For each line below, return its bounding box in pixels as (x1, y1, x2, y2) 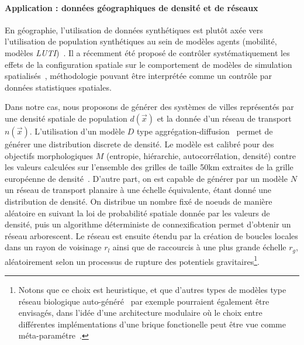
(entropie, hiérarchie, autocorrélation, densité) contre (106, 149, 296, 161)
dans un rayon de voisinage (5, 241, 102, 253)
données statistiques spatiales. (5, 81, 112, 93)
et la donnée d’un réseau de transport (157, 112, 292, 124)
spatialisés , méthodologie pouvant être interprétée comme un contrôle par (5, 70, 272, 82)
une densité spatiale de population (5, 112, 127, 124)
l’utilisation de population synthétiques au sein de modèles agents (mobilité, (5, 35, 277, 47)
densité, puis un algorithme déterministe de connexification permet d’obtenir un (5, 218, 291, 230)
